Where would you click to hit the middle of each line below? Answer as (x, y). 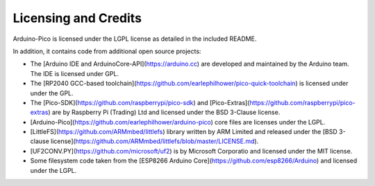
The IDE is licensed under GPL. (75, 73)
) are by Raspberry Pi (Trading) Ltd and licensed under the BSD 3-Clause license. (164, 112)
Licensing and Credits (77, 18)
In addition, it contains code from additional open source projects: (107, 51)
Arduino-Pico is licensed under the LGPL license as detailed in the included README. (135, 39)
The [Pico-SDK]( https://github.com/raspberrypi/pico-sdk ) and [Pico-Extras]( (140, 102)
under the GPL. (52, 93)
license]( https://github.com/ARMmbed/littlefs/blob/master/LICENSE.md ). (155, 141)
